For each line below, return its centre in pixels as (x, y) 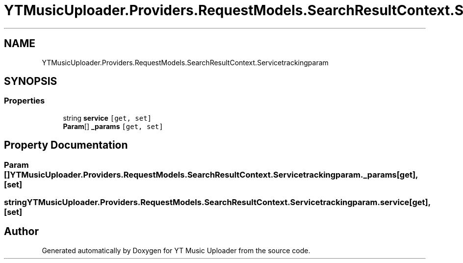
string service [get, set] (107, 118)
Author (21, 232)
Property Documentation (66, 145)
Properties (25, 101)
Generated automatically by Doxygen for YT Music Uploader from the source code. (176, 250)
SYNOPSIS (31, 81)
